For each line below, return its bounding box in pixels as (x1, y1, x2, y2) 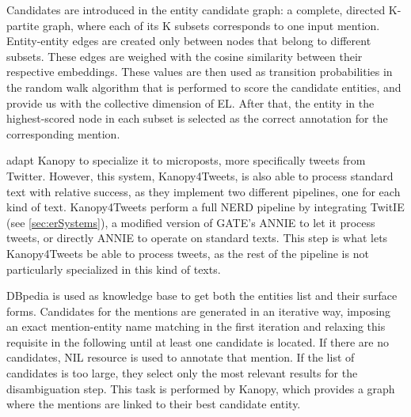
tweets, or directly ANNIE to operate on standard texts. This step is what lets (6, 229, 388, 246)
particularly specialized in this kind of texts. (6, 260, 221, 277)
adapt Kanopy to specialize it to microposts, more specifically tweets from (6, 152, 366, 169)
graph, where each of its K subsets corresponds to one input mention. (42, 17, 380, 33)
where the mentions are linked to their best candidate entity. (6, 396, 301, 412)
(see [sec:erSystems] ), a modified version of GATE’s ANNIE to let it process (6, 214, 375, 230)
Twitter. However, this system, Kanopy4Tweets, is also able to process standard (6, 167, 394, 184)
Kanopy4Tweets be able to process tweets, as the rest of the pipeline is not (6, 245, 369, 261)
